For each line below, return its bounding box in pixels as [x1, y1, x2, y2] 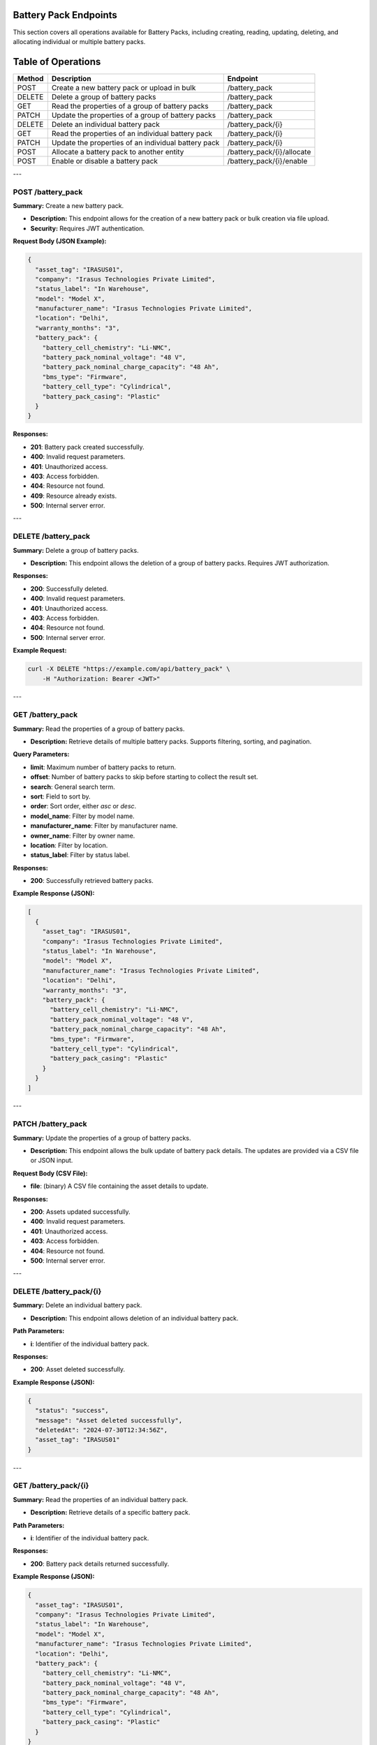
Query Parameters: [13, 750, 70, 759]
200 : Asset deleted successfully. [30, 1365, 126, 1374]
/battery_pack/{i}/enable [227, 156, 308, 165]
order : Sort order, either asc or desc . [30, 802, 137, 810]
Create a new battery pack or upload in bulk [51, 82, 196, 92]
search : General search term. [30, 782, 115, 791]
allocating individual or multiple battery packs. [13, 37, 146, 45]
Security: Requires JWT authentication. [30, 224, 145, 232]
